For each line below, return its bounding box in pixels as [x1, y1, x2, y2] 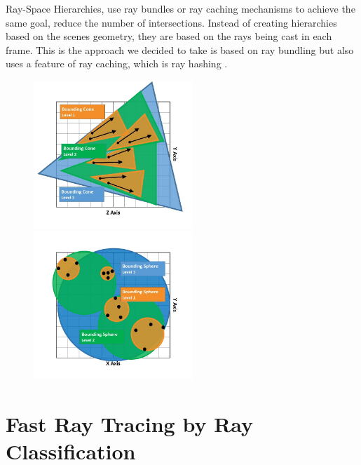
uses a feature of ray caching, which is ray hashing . [6, 56, 228, 71]
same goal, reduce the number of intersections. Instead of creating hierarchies [6, 15, 337, 29]
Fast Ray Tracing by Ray [6, 409, 254, 438]
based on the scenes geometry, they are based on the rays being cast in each [6, 29, 332, 43]
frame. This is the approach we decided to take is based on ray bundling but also [6, 42, 354, 57]
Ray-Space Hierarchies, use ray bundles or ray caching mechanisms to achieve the [6, 1, 355, 15]
